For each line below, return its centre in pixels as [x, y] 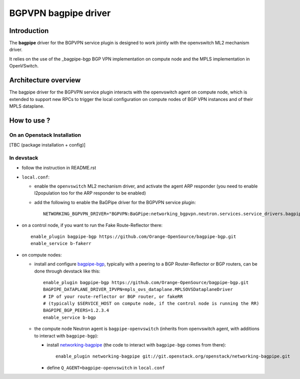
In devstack [24, 157]
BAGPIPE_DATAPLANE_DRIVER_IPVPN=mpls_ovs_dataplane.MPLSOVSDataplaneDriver [138, 289]
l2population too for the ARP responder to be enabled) [90, 193]
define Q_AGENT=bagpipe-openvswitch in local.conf [106, 367]
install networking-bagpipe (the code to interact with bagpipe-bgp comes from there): [136, 345]
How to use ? [30, 120]
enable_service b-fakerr [61, 243]
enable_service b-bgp [69, 317]
